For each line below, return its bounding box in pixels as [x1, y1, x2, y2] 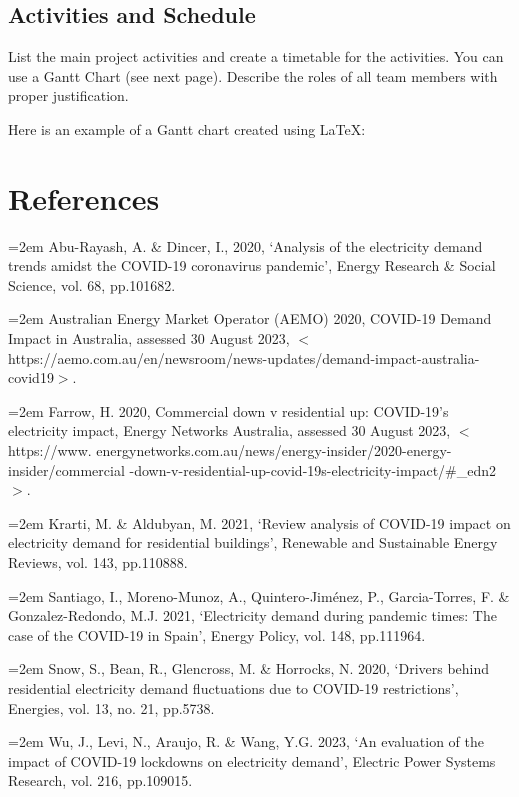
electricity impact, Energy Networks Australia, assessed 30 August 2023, [8, 420, 451, 441]
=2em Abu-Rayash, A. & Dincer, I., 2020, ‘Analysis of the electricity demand [8, 235, 483, 256]
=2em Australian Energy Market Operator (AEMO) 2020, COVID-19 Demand [8, 308, 492, 329]
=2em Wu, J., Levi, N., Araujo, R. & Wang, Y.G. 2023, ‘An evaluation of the [8, 731, 484, 752]
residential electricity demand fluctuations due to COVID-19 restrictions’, [8, 677, 459, 698]
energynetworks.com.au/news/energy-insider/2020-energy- [96, 440, 452, 461]
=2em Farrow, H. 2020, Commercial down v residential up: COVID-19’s [8, 400, 449, 421]
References [8, 177, 160, 218]
